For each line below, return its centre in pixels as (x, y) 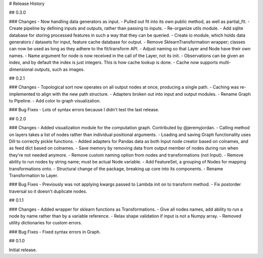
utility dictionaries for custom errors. (46, 223)
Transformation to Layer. (34, 175)
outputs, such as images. (59, 69)
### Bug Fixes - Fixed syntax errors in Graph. (55, 232)
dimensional (21, 69)
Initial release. (23, 250)
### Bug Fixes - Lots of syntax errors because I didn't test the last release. (84, 110)
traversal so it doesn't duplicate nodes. (48, 191)
